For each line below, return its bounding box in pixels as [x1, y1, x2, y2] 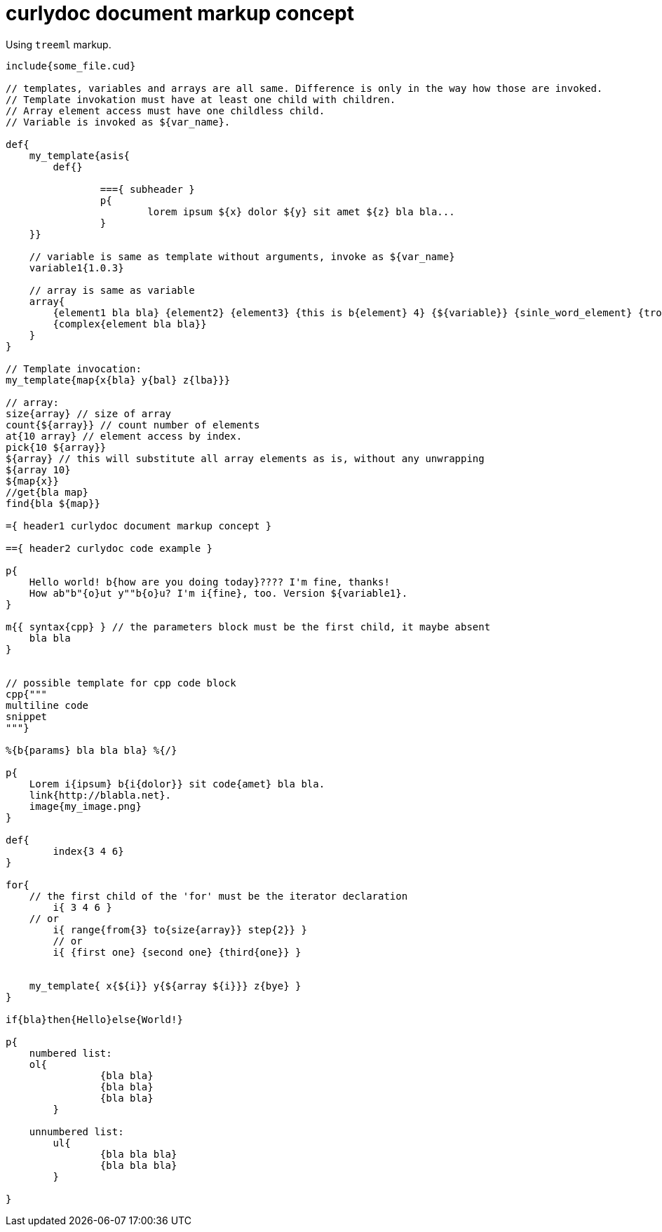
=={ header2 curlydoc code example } [6, 542, 213, 554]
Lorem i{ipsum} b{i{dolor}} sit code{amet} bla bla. [29, 778, 325, 790]
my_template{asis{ [29, 149, 130, 161]
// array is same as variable [29, 284, 195, 296]
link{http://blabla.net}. [29, 789, 172, 801]
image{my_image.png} [29, 800, 142, 812]
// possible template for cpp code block [6, 677, 236, 689]
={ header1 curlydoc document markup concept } [6, 520, 272, 532]
